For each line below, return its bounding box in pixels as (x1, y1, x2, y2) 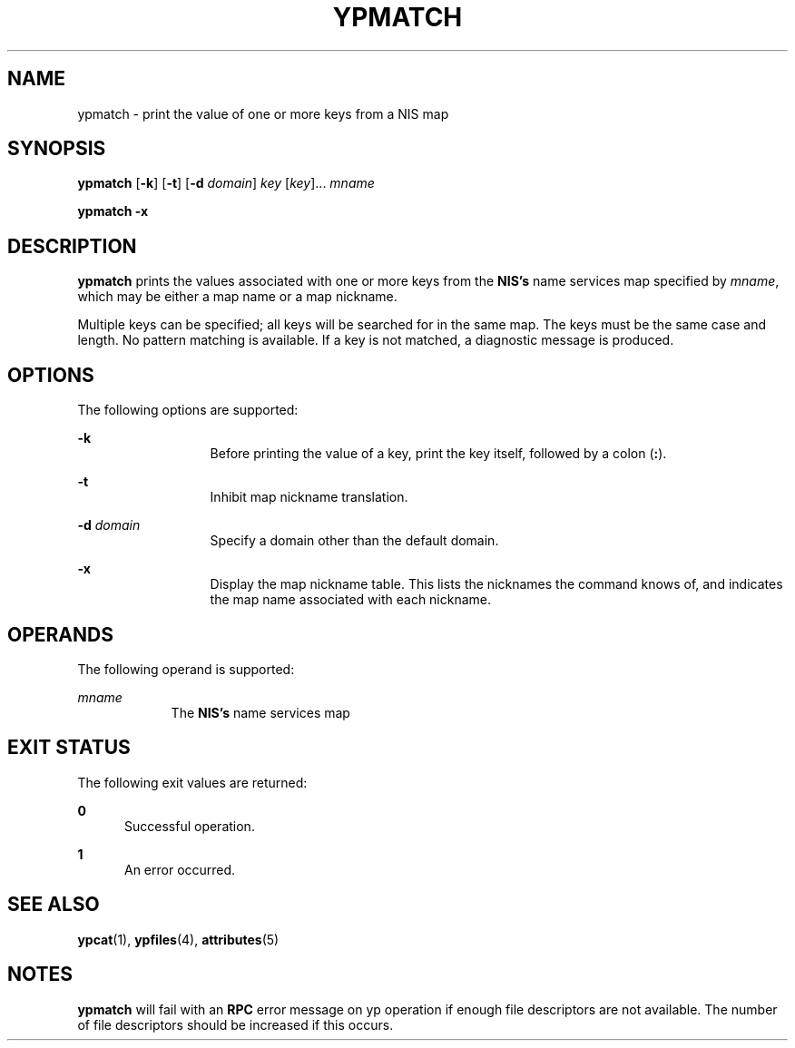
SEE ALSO (7, 893, 100, 916)
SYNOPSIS (7, 137, 106, 161)
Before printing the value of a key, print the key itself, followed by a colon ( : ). (210, 446, 667, 462)
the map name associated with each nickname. (210, 592, 492, 608)
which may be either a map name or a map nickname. (77, 289, 397, 305)
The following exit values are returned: (77, 774, 308, 790)
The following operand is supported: (77, 661, 295, 677)
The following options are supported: (77, 402, 299, 418)
